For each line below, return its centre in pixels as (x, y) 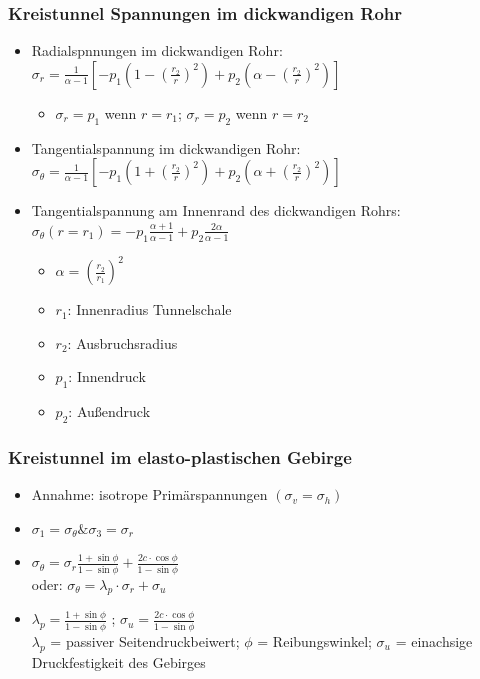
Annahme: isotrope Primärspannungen (149, 494)
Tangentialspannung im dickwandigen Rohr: (166, 147)
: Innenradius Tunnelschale (149, 309)
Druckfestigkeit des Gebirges (118, 661)
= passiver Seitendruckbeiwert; (145, 640)
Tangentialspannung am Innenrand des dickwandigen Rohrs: (216, 210)
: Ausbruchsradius (122, 342)
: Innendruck (107, 376)
